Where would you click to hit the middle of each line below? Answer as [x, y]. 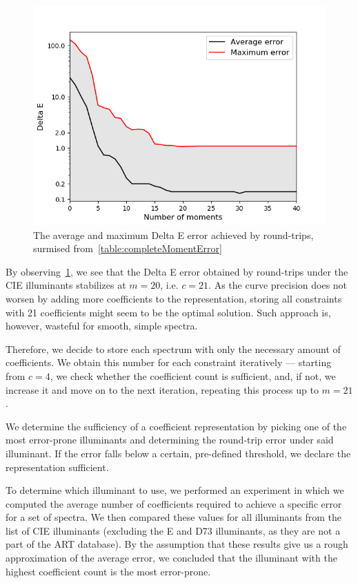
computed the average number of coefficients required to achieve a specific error [174, 503]
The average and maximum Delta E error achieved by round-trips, [173, 235]
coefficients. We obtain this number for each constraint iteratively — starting [169, 362]
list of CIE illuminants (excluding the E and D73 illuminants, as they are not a [173, 530]
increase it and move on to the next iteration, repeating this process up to [162, 389]
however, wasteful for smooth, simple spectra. [102, 326]
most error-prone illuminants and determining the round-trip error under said [170, 440]
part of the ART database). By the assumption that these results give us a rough [177, 544]
